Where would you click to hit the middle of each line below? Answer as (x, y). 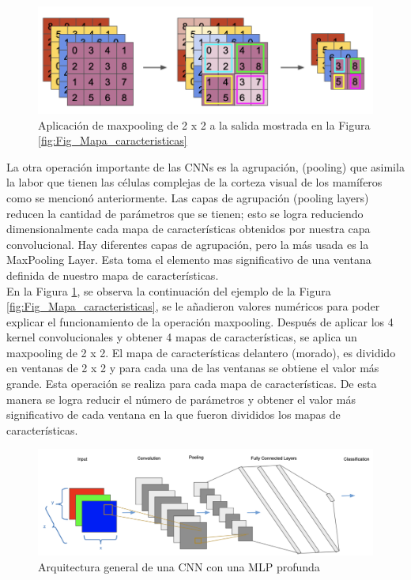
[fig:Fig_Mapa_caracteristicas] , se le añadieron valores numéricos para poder (193, 306)
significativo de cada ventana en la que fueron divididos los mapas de (173, 414)
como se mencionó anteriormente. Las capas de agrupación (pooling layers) (188, 197)
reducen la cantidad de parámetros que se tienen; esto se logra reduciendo (185, 213)
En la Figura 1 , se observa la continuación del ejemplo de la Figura (169, 290)
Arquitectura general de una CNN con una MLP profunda (179, 566)
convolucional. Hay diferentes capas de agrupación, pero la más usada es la (188, 244)
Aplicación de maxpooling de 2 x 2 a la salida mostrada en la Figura (204, 124)
